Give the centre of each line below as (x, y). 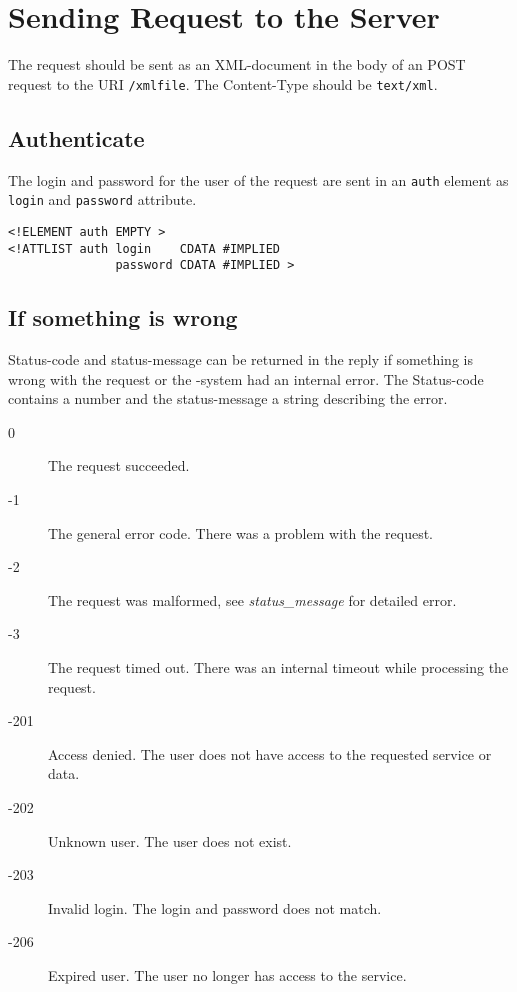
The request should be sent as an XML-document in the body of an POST (237, 64)
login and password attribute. (102, 199)
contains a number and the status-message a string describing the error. (228, 398)
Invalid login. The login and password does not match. (215, 907)
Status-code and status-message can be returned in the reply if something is (240, 359)
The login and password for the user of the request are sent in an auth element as (258, 179)
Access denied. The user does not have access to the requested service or (270, 753)
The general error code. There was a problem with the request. (240, 532)
